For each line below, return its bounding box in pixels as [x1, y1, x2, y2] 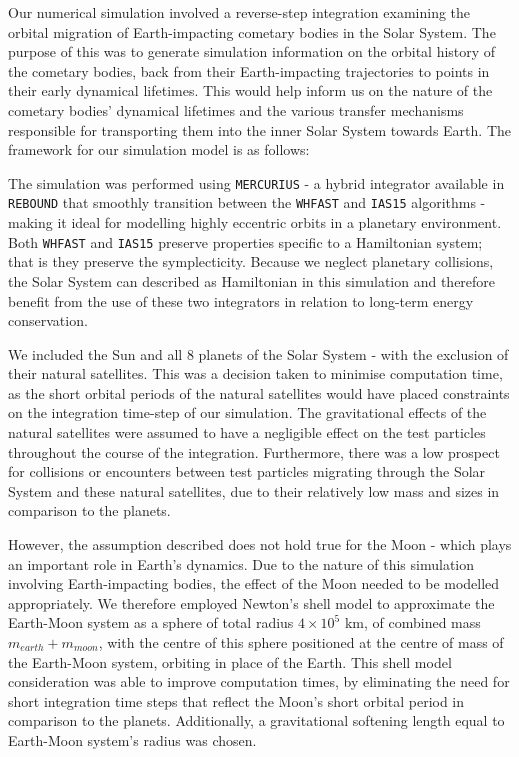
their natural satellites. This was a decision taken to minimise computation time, [8, 363, 503, 384]
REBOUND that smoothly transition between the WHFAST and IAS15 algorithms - [8, 192, 486, 213]
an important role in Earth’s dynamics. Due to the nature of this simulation [8, 553, 475, 574]
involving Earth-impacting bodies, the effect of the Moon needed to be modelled [8, 573, 500, 594]
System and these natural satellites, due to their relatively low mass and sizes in [8, 480, 500, 501]
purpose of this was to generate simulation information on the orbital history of [8, 41, 496, 62]
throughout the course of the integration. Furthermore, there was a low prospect [8, 441, 500, 462]
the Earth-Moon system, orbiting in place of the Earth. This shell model [8, 651, 452, 672]
